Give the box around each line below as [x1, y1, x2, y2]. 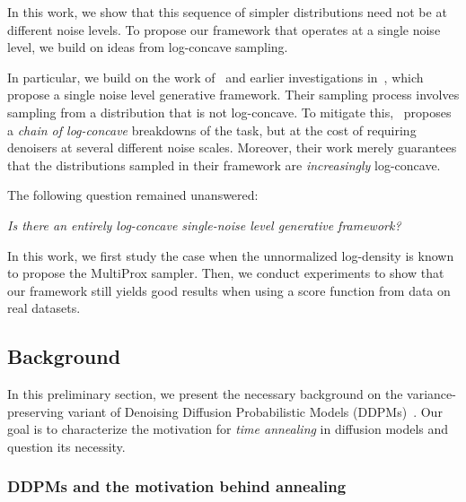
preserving [7, 402, 64, 420]
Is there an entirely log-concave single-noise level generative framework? [7, 215, 401, 234]
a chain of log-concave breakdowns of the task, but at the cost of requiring [7, 120, 417, 139]
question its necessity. [7, 437, 126, 455]
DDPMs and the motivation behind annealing [7, 475, 347, 498]
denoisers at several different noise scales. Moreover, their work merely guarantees [7, 138, 457, 157]
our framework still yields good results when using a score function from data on [7, 281, 451, 299]
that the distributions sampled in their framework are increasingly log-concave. [7, 155, 441, 174]
